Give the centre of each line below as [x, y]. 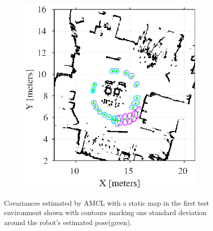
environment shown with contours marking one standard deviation [105, 212]
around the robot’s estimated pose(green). [68, 222]
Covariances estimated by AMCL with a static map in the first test [107, 202]
